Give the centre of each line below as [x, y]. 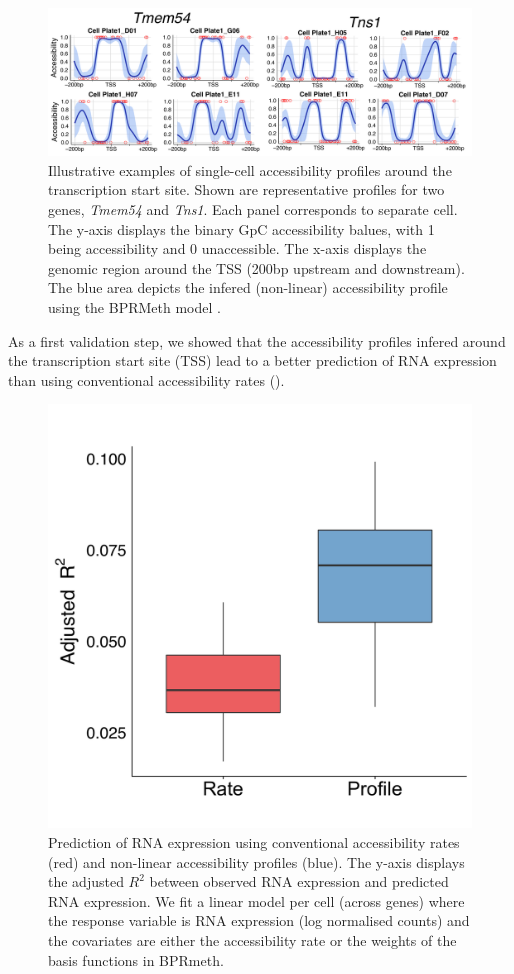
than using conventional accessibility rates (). [146, 379]
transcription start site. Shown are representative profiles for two [246, 189]
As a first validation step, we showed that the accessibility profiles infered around [257, 340]
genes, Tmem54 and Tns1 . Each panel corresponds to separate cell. [253, 209]
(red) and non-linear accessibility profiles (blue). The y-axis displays [256, 861]
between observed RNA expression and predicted [299, 881]
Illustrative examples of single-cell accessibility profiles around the [250, 169]
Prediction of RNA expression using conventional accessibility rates [254, 841]
